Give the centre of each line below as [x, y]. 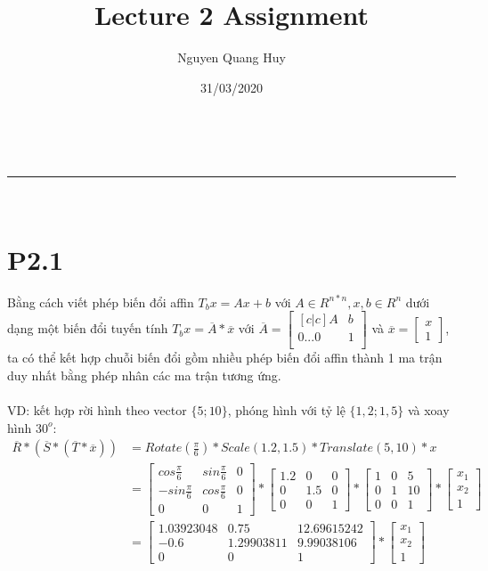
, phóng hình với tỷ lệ [286, 410]
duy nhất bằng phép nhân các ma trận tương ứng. [144, 375]
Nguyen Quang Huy [232, 57]
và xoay [428, 410]
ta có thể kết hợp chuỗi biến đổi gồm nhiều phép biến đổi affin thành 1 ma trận [225, 358]
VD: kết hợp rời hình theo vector [97, 410]
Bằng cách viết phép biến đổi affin [101, 302]
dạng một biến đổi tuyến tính [88, 328]
